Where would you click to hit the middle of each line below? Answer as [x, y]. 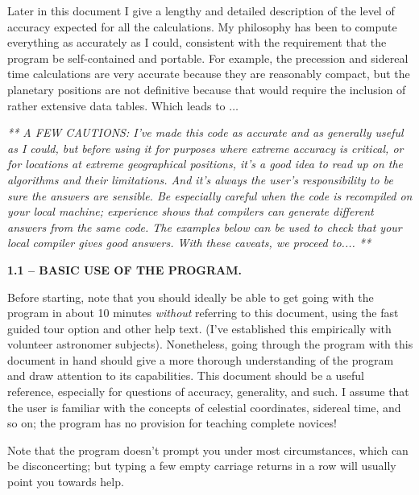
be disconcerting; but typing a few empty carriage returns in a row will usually [202, 466]
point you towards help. [66, 482]
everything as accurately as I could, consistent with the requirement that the [197, 42]
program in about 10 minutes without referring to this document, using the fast [203, 313]
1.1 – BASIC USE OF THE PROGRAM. [125, 269]
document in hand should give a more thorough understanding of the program [201, 359]
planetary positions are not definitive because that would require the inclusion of [207, 89]
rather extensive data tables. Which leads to [116, 105]
